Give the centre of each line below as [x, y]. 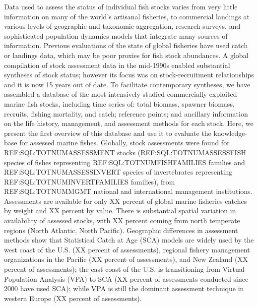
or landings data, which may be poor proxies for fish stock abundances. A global [126, 55]
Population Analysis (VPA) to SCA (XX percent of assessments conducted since [126, 278]
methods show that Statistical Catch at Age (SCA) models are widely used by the [129, 240]
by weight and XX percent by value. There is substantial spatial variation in [120, 211]
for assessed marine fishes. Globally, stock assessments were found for [125, 143]
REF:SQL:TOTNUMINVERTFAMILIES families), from [90, 181]
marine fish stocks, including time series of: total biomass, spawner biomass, [119, 103]
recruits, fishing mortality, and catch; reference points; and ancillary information [126, 113]
